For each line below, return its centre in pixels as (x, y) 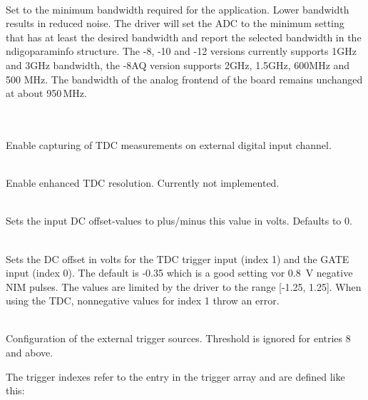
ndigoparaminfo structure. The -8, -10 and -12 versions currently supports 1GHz (181, 51)
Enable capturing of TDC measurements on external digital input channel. (169, 144)
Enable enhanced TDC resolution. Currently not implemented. (143, 183)
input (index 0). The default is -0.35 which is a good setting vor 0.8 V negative (179, 273)
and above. (30, 353)
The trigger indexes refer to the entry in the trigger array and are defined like (175, 376)
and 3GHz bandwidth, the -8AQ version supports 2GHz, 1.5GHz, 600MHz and (178, 65)
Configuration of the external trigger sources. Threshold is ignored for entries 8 (178, 338)
